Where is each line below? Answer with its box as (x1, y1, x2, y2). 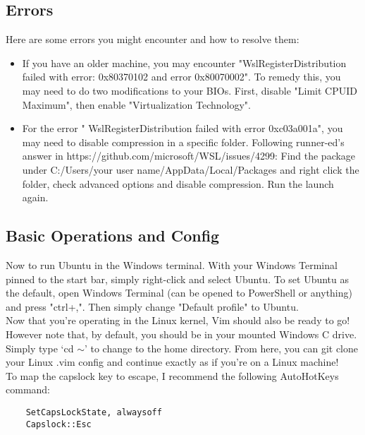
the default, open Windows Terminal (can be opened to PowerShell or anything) (6, 285, 352, 300)
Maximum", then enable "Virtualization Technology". (22, 97, 251, 112)
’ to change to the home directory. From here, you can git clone (84, 340, 359, 355)
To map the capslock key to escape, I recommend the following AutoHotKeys (6, 368, 339, 383)
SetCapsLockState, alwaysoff (25, 407, 162, 417)
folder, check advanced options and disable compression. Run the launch (22, 176, 334, 191)
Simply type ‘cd (6, 340, 74, 355)
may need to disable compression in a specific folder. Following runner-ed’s (22, 134, 345, 149)
